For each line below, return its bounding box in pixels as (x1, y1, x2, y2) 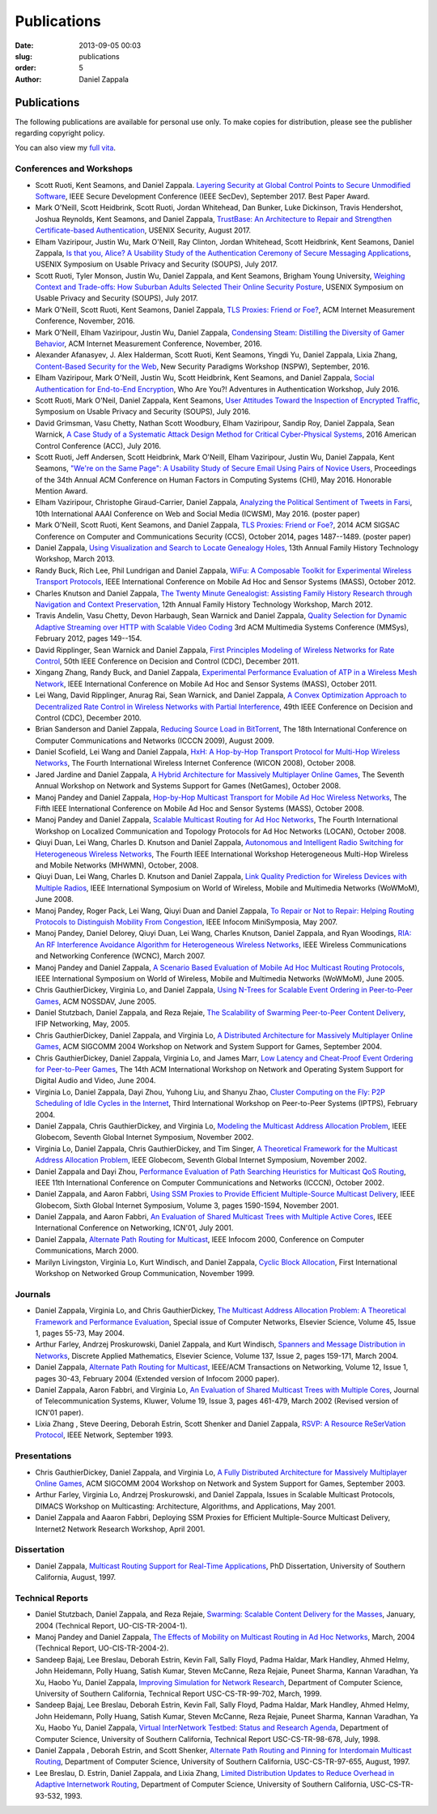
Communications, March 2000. (35, 1246, 139, 1256)
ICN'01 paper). (35, 1407, 84, 1417)
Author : (15, 74, 42, 84)
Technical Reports (15, 1592, 89, 1603)
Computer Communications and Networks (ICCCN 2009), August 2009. (35, 736, 275, 745)
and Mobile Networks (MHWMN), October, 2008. (35, 860, 199, 870)
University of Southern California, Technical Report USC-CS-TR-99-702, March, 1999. (35, 1688, 322, 1698)
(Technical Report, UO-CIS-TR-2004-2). (35, 1643, 169, 1653)
